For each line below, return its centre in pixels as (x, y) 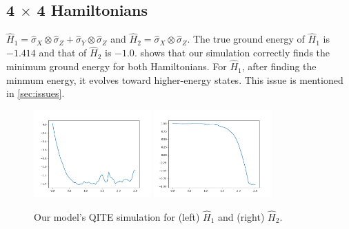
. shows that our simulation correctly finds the (232, 53)
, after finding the (279, 66)
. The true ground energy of (246, 39)
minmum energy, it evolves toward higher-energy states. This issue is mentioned (175, 79)
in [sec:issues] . (36, 93)
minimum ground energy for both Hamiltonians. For (117, 66)
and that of (63, 53)
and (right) (241, 216)
